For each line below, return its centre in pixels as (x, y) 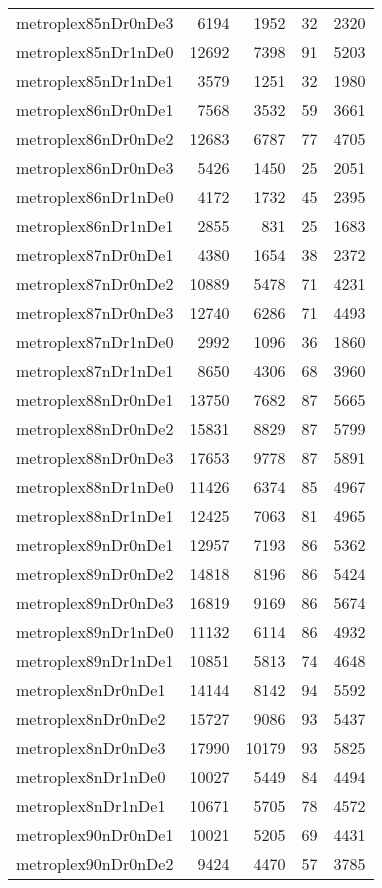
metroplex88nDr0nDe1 (95, 399)
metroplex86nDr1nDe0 (95, 196)
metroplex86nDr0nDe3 (95, 167)
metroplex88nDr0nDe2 (95, 428)
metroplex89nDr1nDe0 (95, 631)
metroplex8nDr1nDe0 (91, 776)
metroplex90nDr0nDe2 (95, 863)
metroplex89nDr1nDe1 (95, 660)
